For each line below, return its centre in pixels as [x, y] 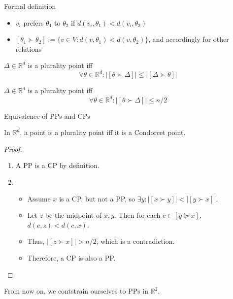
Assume [39, 198]
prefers [33, 22]
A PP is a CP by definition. [57, 165]
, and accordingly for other [189, 39]
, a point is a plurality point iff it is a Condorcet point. [103, 132]
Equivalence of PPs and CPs [47, 116]
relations [29, 49]
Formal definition [30, 6]
